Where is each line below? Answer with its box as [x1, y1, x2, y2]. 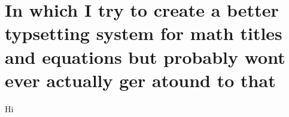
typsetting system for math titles [5, 21, 282, 45]
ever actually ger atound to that [5, 67, 276, 92]
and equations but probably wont [5, 44, 285, 69]
